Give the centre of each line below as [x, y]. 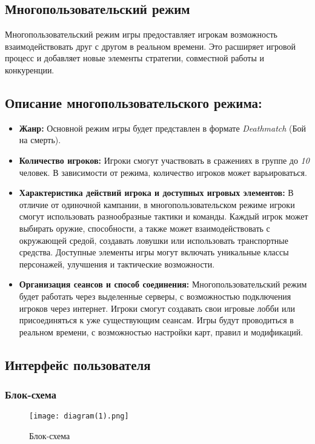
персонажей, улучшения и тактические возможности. [117, 264]
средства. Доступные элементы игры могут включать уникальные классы [154, 252]
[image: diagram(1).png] [79, 416]
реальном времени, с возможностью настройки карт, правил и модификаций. [161, 331]
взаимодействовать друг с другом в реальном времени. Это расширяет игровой [150, 46]
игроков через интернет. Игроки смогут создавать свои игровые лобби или [157, 308]
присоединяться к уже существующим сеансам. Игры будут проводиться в [156, 320]
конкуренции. [30, 69]
